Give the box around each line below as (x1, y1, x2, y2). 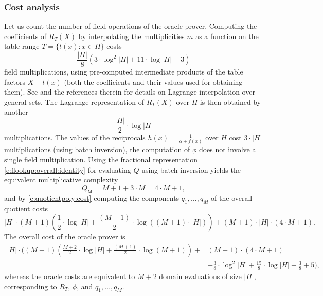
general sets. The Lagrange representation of (4, 96, 145, 107)
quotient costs (4, 203, 48, 214)
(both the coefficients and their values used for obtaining (64, 76, 243, 87)
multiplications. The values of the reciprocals (4, 132, 146, 143)
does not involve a (199, 144, 256, 155)
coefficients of (4, 30, 47, 41)
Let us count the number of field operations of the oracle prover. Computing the (4, 21, 257, 31)
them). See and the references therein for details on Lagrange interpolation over (4, 86, 255, 97)
